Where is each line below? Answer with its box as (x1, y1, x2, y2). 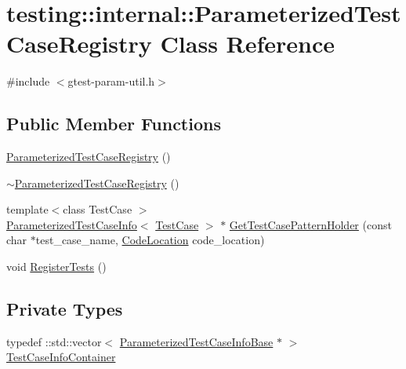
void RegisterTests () (6, 258, 107, 275)
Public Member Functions (6, 111, 221, 136)
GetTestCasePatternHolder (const (229, 216, 392, 232)
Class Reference (160, 27, 335, 60)
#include (6, 73, 50, 90)
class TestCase (63, 201, 132, 217)
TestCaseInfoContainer (6, 349, 116, 365)
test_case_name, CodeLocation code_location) (35, 232, 265, 248)
